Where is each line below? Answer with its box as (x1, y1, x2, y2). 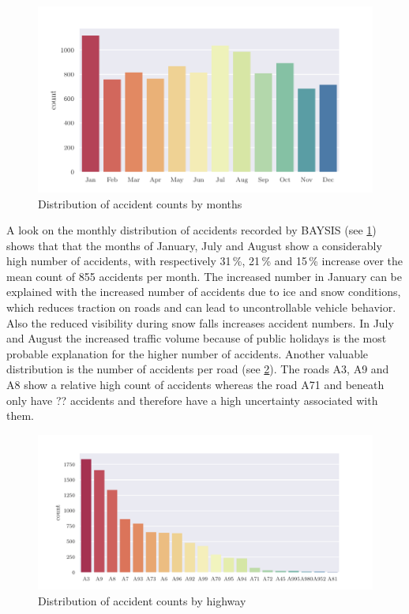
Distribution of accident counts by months (38, 195, 242, 212)
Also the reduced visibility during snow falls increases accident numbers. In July (6, 314, 394, 331)
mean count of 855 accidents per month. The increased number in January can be (6, 268, 402, 284)
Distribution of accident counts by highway (38, 592, 246, 608)
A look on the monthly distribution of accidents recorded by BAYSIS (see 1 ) (6, 222, 377, 238)
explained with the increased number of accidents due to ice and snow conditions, (6, 283, 401, 300)
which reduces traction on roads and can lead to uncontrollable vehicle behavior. (6, 299, 396, 316)
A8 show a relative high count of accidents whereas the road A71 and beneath (6, 376, 385, 393)
